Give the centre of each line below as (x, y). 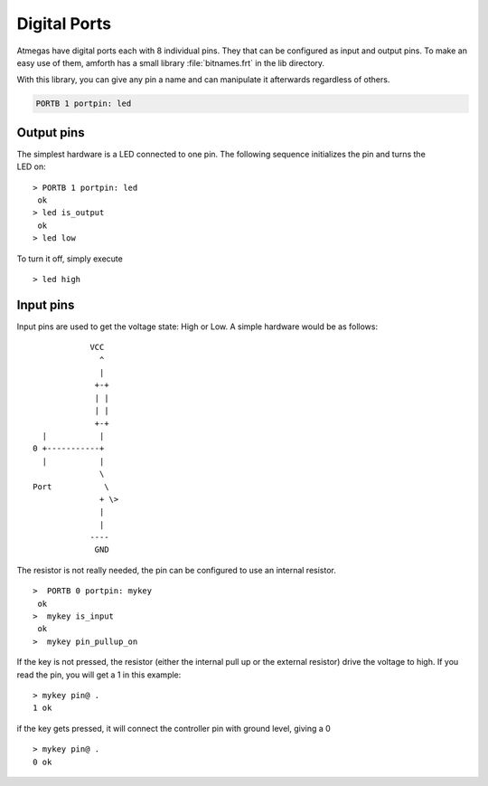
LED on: (32, 166)
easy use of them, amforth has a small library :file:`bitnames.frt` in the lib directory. (171, 62)
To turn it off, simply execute (70, 259)
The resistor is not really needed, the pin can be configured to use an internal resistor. (176, 570)
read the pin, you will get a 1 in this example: (99, 675)
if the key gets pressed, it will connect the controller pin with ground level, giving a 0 (174, 728)
